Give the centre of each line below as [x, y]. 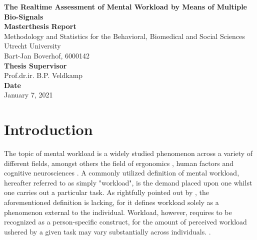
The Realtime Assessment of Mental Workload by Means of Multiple [125, 6]
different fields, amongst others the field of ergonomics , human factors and [119, 163]
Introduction [48, 129]
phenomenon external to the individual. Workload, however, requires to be [118, 212]
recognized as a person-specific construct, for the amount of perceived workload [125, 222]
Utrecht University [32, 46]
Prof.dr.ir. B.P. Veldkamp [43, 75]
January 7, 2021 [28, 95]
